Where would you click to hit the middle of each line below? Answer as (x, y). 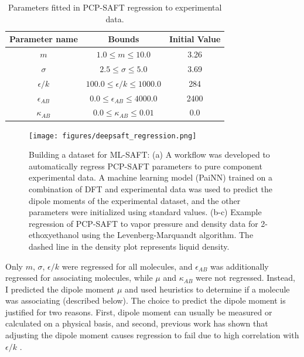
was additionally (240, 266)
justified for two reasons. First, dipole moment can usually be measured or (139, 312)
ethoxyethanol (54, 235)
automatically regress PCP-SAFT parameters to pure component (146, 166)
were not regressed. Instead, (245, 278)
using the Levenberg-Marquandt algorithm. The (168, 235)
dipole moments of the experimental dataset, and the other (135, 200)
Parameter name (44, 39)
